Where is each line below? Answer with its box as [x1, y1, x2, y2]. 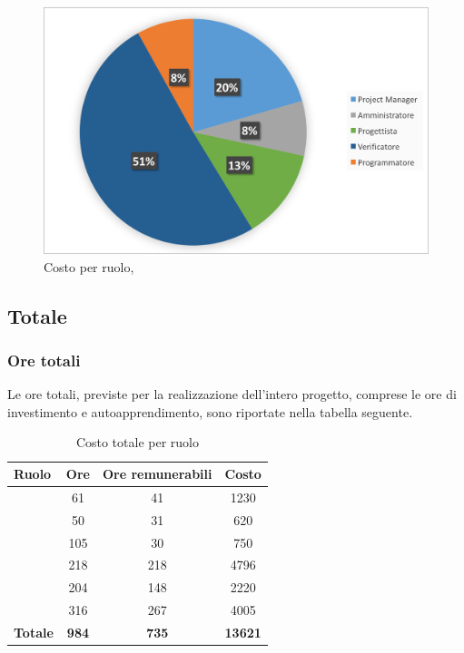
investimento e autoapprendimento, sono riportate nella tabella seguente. [7, 402, 413, 421]
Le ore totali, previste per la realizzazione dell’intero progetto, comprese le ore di [7, 385, 457, 404]
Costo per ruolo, [44, 257, 134, 276]
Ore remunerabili [102, 464, 212, 482]
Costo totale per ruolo [75, 433, 199, 452]
